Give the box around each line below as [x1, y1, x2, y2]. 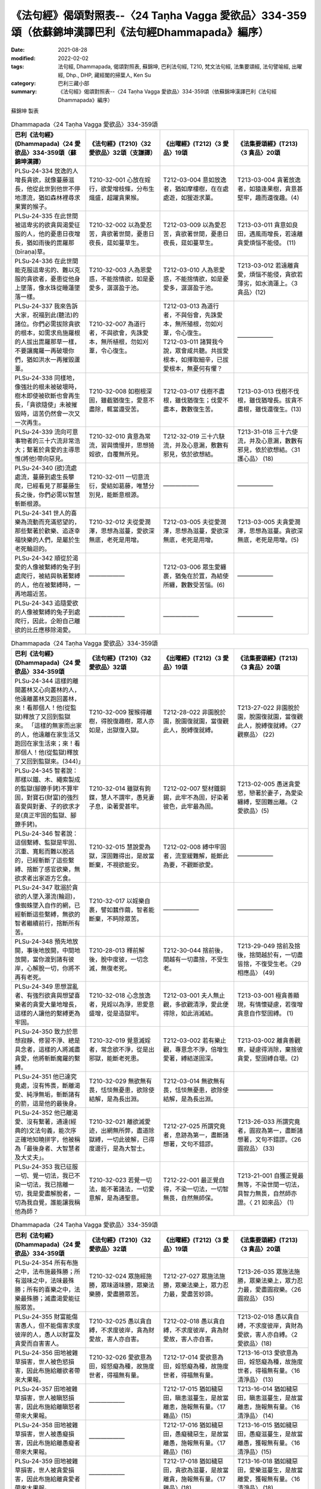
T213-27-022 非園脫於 [237, 703, 300, 712]
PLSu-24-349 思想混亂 [14, 983, 78, 991]
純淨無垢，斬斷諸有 [26, 1091, 80, 1099]
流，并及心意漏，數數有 [237, 437, 303, 445]
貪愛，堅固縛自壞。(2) [237, 1054, 300, 1063]
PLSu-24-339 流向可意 [14, 428, 78, 436]
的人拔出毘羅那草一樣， [14, 337, 80, 345]
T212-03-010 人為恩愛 [163, 266, 225, 274]
